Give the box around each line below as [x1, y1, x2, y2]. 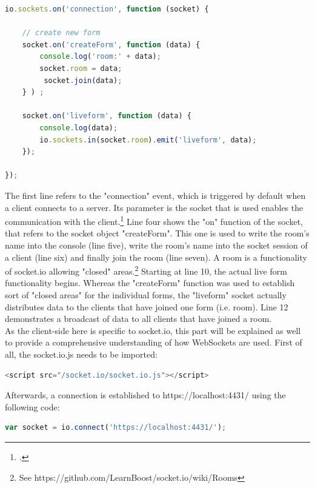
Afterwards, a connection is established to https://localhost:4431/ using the [5, 389, 286, 401]
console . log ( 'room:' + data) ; [39, 52, 161, 61]
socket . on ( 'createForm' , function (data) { [22, 40, 201, 49]
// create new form [22, 28, 101, 38]
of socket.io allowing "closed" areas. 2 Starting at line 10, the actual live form [5, 263, 287, 277]
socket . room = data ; [39, 64, 122, 73]
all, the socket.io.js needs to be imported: [5, 347, 157, 360]
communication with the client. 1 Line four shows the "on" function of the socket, [5, 213, 303, 227]
